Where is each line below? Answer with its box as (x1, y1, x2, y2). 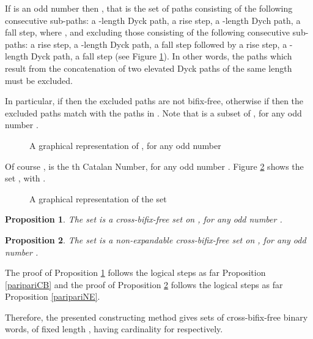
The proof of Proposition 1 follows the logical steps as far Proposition (5, 266, 266, 279)
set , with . (5, 172, 46, 185)
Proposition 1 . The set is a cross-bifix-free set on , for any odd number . (5, 213, 282, 226)
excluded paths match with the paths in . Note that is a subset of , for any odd (5, 106, 302, 119)
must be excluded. (5, 74, 73, 86)
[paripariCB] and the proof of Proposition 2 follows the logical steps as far (5, 278, 283, 291)
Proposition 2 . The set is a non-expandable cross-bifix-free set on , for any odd (5, 233, 306, 246)
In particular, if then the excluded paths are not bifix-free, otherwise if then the (5, 94, 304, 107)
